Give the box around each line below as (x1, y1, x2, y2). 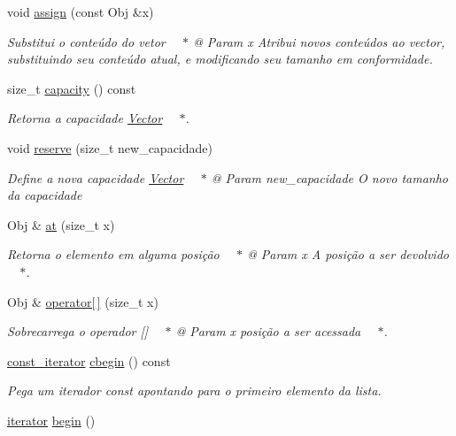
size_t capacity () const (7, 79, 136, 97)
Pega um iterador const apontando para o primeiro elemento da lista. (7, 381, 382, 400)
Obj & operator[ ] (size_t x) (7, 292, 158, 310)
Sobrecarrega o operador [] (7, 322, 149, 340)
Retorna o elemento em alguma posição (7, 245, 220, 264)
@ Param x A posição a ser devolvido (247, 245, 449, 264)
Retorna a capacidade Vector (7, 109, 163, 127)
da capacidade (7, 186, 82, 204)
